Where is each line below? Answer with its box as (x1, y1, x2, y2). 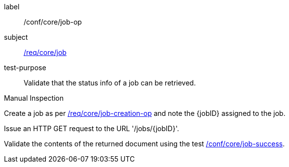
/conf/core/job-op (24, 18, 82, 26)
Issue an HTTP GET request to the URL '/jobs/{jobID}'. (4, 124, 179, 133)
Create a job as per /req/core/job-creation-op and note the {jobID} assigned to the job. (4, 109, 286, 117)
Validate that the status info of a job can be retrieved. (24, 79, 196, 87)
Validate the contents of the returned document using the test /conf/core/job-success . (4, 139, 285, 148)
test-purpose (4, 63, 46, 72)
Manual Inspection (4, 94, 64, 102)
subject (4, 33, 28, 41)
